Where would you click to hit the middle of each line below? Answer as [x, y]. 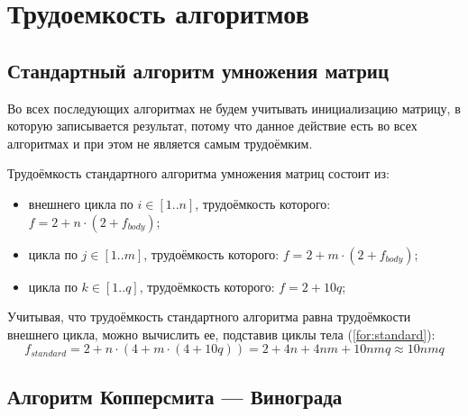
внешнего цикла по [81, 203]
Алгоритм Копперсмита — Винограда [175, 396]
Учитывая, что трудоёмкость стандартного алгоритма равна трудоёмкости [209, 317]
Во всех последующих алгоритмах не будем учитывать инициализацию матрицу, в [234, 108]
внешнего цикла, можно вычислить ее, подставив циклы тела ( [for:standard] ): [221, 334]
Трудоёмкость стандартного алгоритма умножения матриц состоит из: [199, 173]
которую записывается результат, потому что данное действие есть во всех [212, 126]
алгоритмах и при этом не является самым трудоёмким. [160, 143]
